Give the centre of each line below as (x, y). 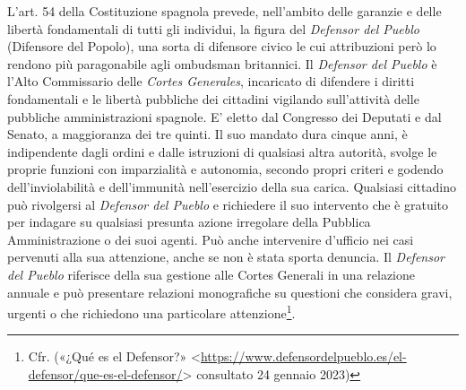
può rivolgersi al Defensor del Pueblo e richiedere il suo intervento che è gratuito (228, 204)
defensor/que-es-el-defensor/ (105, 373)
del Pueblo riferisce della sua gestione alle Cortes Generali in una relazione (211, 274)
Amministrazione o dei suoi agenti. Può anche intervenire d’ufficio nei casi (211, 239)
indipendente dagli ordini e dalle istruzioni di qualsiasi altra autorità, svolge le (222, 151)
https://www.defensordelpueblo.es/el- (303, 356)
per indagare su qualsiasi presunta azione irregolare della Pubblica (189, 222)
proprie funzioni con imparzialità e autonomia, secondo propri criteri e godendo (225, 169)
